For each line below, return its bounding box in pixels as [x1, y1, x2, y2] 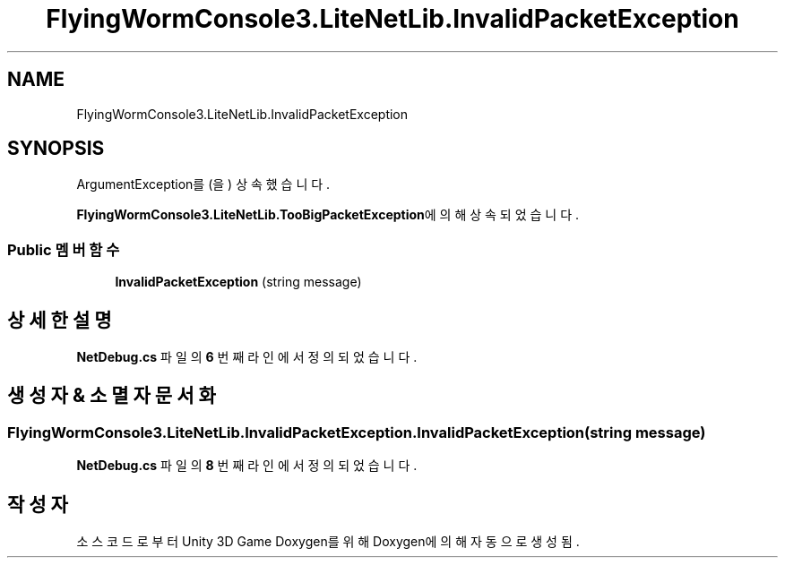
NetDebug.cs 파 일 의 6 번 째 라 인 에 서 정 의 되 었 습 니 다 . [76, 349, 418, 365]
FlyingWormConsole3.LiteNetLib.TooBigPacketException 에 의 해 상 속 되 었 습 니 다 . [76, 207, 579, 223]
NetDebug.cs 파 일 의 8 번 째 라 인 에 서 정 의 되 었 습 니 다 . [76, 458, 418, 474]
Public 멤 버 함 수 [7, 240, 120, 259]
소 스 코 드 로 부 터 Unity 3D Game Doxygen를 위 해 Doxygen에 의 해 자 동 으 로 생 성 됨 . [76, 534, 580, 550]
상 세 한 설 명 [7, 308, 112, 331]
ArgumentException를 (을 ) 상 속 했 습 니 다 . [76, 176, 331, 193]
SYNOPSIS [7, 137, 105, 160]
